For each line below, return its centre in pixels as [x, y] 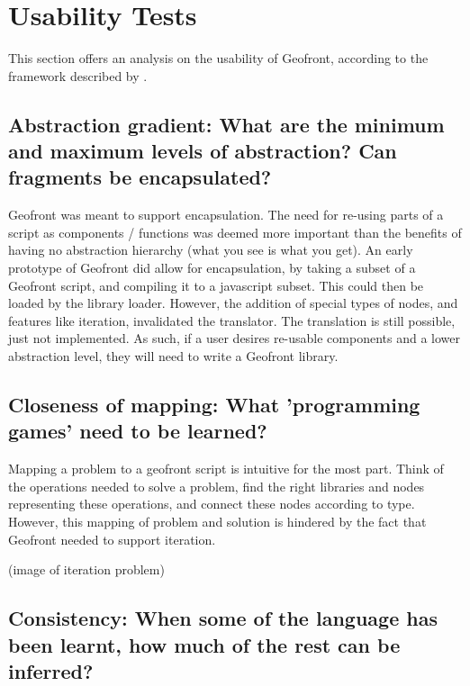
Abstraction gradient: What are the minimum [226, 124]
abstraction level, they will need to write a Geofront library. [173, 356]
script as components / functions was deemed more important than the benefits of [235, 232]
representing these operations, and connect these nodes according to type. [212, 504]
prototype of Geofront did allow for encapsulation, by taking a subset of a [212, 268]
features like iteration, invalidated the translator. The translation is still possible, [232, 320]
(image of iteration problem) [86, 569]
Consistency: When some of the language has [223, 618]
